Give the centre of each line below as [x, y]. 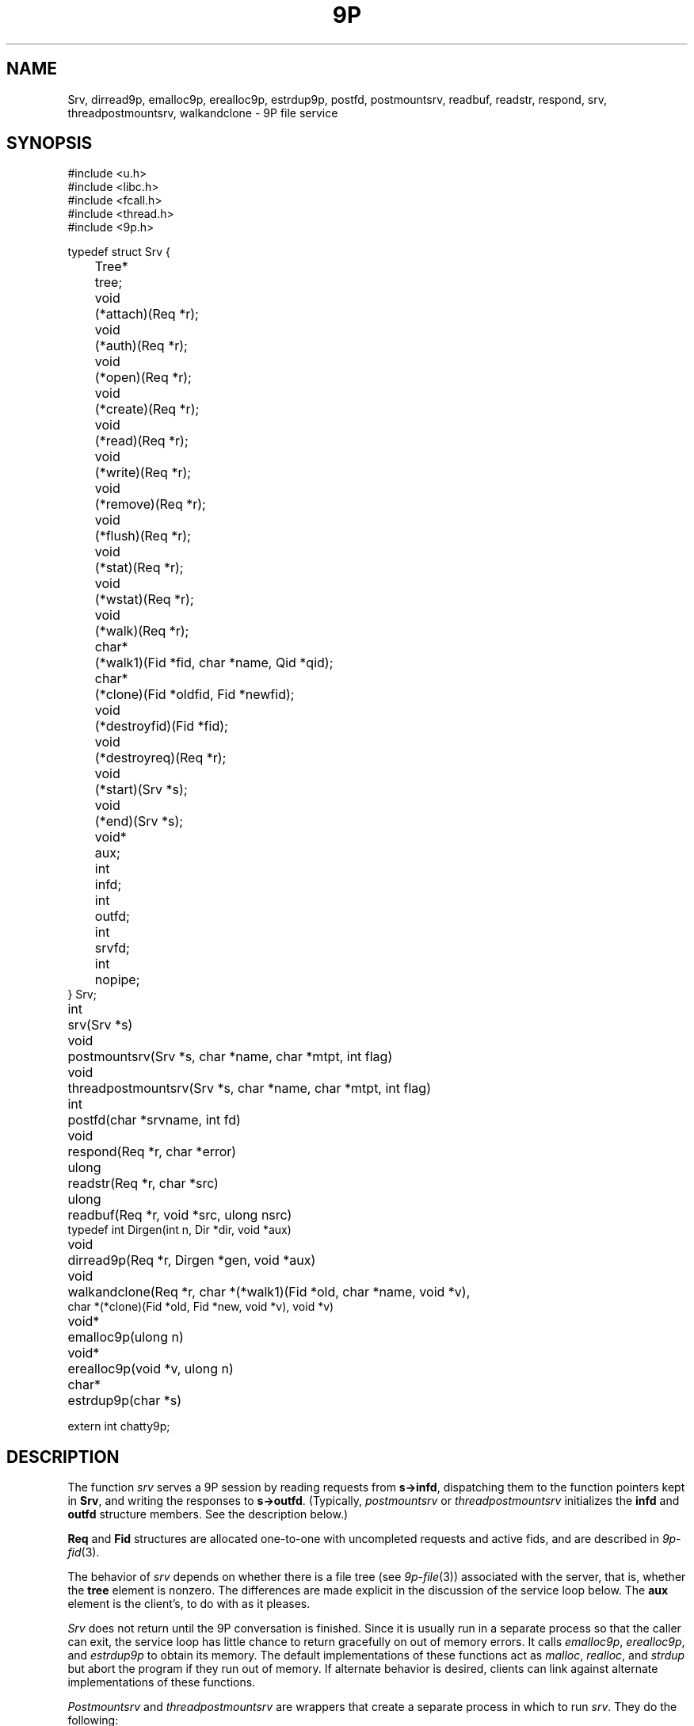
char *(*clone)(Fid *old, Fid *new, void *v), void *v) [201, 1307]
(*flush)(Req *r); [143, 536]
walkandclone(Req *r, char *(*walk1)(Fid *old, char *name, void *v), [269, 1292]
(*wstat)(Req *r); [144, 600]
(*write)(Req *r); [143, 473]
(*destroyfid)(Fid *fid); [161, 726]
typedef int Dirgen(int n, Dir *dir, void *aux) [179, 1230]
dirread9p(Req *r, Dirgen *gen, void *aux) [192, 1260]
